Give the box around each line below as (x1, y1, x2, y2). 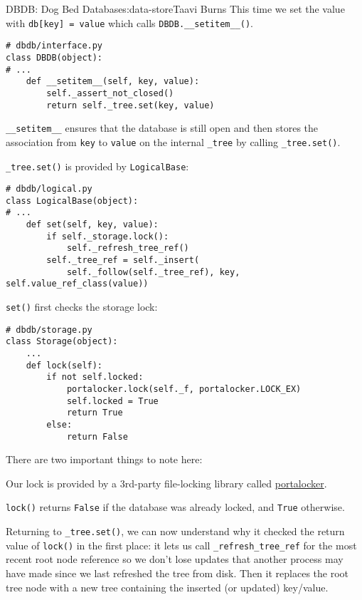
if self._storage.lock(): (46, 231, 169, 242)
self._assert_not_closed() (46, 88, 174, 98)
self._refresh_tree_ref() (66, 243, 189, 254)
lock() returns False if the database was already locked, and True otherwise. (6, 500, 345, 514)
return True (66, 408, 123, 418)
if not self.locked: (46, 372, 144, 383)
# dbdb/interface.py (6, 41, 103, 51)
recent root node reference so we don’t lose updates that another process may (6, 552, 344, 567)
